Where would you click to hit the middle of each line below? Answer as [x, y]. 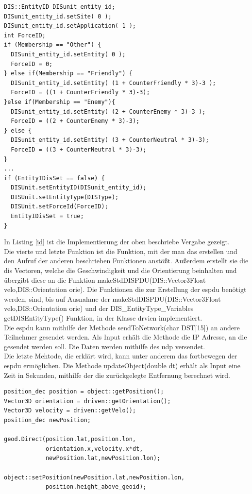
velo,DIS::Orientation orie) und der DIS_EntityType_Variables [99, 308]
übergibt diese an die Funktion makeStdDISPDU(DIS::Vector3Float [105, 280]
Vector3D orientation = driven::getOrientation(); [87, 401]
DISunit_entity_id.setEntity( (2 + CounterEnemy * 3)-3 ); [108, 111]
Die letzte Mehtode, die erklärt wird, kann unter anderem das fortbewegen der [121, 356]
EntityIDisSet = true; [47, 216]
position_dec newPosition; [47, 420]
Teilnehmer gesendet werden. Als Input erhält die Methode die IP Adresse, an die [126, 337]
